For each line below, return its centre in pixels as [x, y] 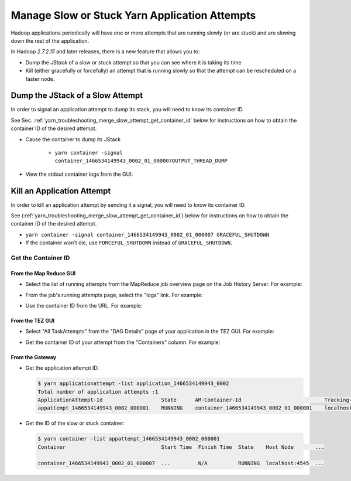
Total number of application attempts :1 [98, 392]
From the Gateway [34, 357]
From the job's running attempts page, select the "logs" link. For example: [114, 295]
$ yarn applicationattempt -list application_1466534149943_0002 [133, 383]
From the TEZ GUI [33, 320]
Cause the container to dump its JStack [73, 139]
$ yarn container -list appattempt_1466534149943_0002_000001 [129, 439]
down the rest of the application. [50, 40]
